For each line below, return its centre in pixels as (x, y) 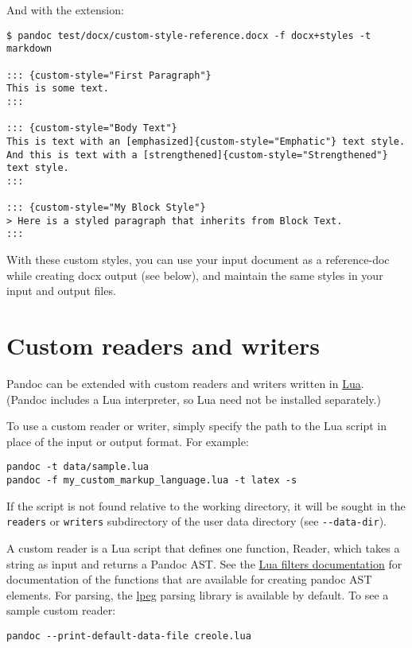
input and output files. (61, 291)
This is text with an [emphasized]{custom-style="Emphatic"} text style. (206, 141)
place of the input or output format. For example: (128, 441)
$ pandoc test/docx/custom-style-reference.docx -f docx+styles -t (189, 35)
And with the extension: (65, 10)
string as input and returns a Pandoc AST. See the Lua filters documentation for (204, 563)
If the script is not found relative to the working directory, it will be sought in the (206, 505)
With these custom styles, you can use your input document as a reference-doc (198, 260)
